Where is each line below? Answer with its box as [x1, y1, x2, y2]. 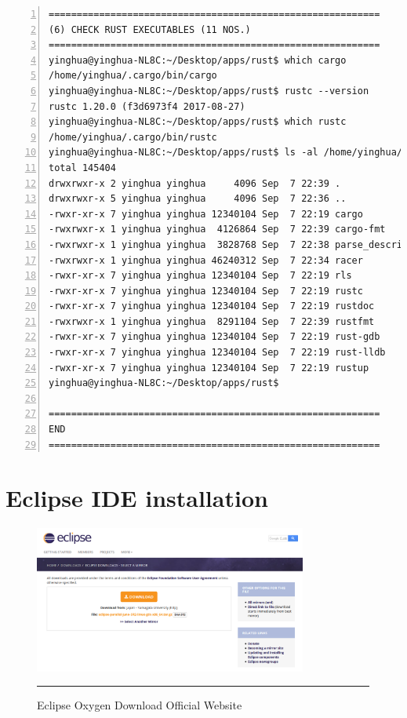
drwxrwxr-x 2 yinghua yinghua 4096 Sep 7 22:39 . [49, 177, 341, 189]
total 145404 [49, 162, 116, 173]
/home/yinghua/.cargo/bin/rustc [49, 131, 217, 143]
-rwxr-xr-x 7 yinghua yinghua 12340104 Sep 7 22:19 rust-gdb [49, 331, 380, 343]
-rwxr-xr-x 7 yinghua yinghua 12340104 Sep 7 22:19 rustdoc [49, 301, 375, 312]
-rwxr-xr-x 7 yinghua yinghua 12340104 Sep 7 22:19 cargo [49, 208, 363, 220]
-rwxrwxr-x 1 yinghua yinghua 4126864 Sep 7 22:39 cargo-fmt [49, 224, 386, 235]
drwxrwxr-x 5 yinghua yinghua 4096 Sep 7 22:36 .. [49, 193, 347, 205]
